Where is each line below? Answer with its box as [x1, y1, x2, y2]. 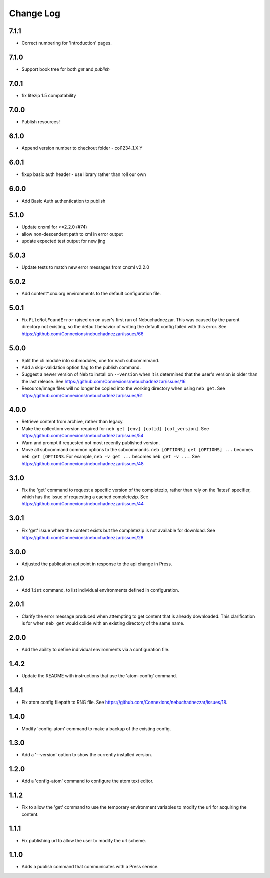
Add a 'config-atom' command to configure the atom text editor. [21, 778, 154, 784]
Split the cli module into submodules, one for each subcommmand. [21, 357, 160, 363]
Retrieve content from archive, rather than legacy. [21, 419, 124, 425]
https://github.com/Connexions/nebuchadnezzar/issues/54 [21, 433, 144, 439]
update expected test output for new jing [21, 238, 106, 244]
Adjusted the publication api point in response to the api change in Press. [21, 561, 172, 567]
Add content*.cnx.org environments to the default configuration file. [21, 291, 161, 296]
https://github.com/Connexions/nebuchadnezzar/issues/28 [21, 534, 144, 540]
